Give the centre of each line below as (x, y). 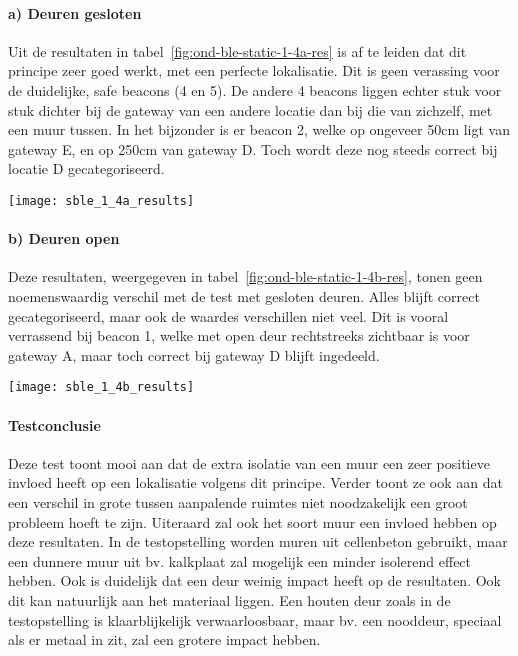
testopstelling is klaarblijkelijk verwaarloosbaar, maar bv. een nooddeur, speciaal (255, 619)
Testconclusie (54, 424)
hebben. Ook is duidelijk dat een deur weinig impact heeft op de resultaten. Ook (254, 580)
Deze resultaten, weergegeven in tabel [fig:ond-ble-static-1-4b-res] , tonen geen (245, 276)
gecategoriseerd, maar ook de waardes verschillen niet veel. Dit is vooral (228, 315)
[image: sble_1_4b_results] (101, 387)
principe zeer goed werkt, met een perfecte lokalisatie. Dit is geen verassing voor (254, 70)
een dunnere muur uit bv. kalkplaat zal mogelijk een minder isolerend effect (240, 560)
